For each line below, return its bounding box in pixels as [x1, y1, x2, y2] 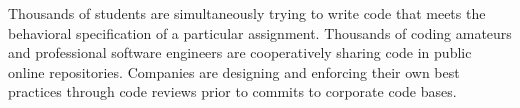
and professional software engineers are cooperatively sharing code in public [8, 42, 472, 63]
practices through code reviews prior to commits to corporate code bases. [8, 81, 457, 102]
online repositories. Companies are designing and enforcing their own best [8, 61, 460, 82]
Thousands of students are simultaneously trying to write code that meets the [8, 3, 486, 23]
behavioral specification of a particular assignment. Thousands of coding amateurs [8, 22, 512, 43]
